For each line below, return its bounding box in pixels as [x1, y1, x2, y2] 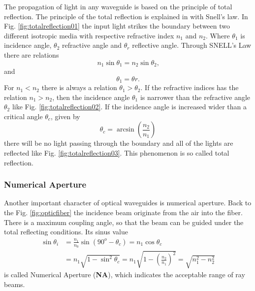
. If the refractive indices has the [140, 82, 239, 93]
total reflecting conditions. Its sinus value [4, 226, 128, 237]
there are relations [4, 49, 59, 60]
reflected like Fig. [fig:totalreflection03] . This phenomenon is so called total [4, 148, 229, 158]
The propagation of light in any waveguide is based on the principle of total [4, 1, 232, 11]
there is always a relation [41, 82, 117, 93]
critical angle [4, 111, 43, 121]
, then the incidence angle [52, 92, 130, 102]
